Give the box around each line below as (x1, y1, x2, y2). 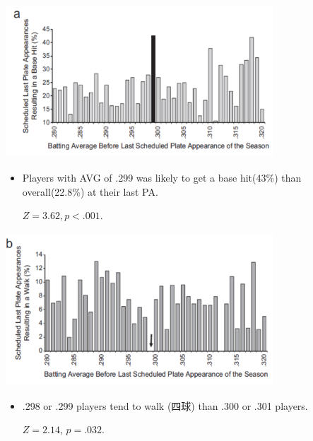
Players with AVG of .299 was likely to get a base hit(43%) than (22, 170, 302, 184)
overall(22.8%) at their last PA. (22, 184, 158, 199)
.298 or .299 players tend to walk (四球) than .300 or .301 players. (22, 398, 308, 413)
